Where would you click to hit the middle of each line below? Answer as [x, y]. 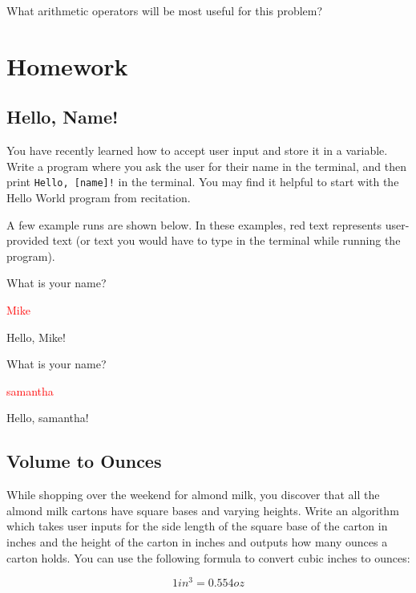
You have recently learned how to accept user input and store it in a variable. [197, 150]
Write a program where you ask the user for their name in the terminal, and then [207, 166]
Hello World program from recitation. [99, 198]
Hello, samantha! [48, 418]
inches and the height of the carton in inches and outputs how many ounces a [197, 541]
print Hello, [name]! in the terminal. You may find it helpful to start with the [203, 182]
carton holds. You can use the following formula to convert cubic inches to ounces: [208, 557]
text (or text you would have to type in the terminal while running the [226, 240]
